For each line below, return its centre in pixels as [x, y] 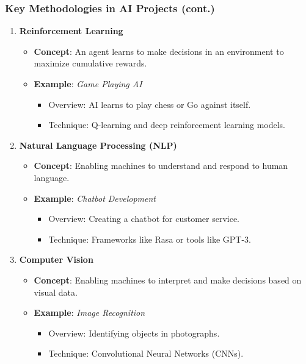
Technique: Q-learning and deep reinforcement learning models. [167, 125]
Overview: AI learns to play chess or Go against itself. [150, 104]
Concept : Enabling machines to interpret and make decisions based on [168, 280]
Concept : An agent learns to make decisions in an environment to [159, 51]
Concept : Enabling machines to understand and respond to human [161, 166]
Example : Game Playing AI [88, 84]
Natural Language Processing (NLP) [98, 145]
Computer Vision [56, 259]
